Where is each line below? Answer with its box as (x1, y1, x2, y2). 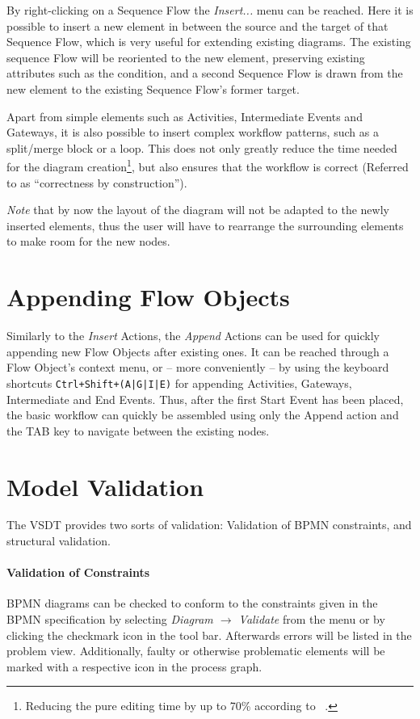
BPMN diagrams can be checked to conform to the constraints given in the (6, 595, 378, 612)
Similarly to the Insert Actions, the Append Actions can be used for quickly (6, 327, 380, 344)
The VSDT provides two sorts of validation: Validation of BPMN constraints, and (6, 516, 412, 533)
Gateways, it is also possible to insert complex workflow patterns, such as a (6, 124, 379, 141)
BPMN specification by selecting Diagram (6, 611, 213, 628)
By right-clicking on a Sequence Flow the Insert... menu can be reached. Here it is (6, 2, 414, 18)
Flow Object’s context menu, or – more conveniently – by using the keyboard (6, 359, 389, 376)
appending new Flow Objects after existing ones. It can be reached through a (6, 343, 389, 359)
